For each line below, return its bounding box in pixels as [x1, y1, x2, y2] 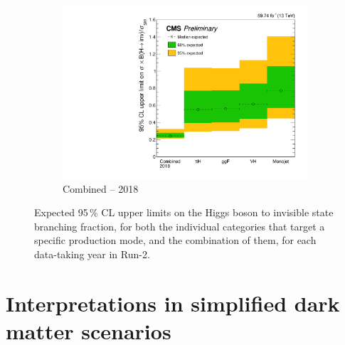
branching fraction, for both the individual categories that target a [34, 218, 325, 233]
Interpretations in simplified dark [6, 288, 340, 317]
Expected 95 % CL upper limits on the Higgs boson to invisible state [34, 205, 334, 220]
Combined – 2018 [63, 181, 139, 196]
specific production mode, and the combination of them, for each [34, 233, 317, 248]
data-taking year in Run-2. [34, 247, 150, 262]
